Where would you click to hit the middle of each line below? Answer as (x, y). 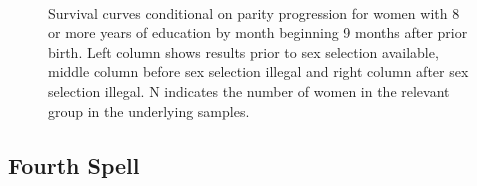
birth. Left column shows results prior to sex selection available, (243, 51)
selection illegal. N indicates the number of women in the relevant (249, 90)
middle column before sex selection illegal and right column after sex (258, 71)
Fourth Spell (74, 164)
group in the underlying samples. (149, 110)
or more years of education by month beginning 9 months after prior (258, 32)
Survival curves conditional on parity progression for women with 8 (254, 12)
